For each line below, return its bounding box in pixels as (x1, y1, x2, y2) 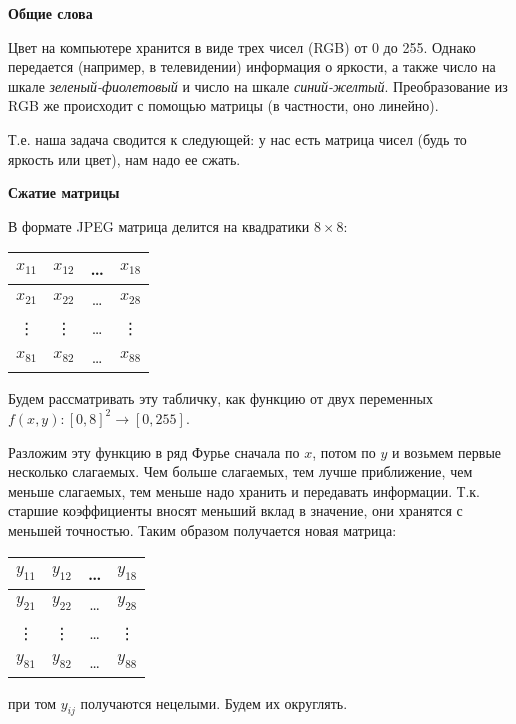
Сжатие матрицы (8, 182, 120, 203)
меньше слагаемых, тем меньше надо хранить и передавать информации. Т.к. (8, 480, 480, 501)
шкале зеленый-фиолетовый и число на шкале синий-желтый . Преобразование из (8, 75, 508, 96)
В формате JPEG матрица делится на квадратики (8, 215, 310, 236)
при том (8, 692, 57, 713)
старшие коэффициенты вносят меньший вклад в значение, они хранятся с (8, 500, 463, 521)
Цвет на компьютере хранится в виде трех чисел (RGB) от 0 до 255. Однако (8, 36, 476, 57)
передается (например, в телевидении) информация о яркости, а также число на (8, 56, 496, 77)
